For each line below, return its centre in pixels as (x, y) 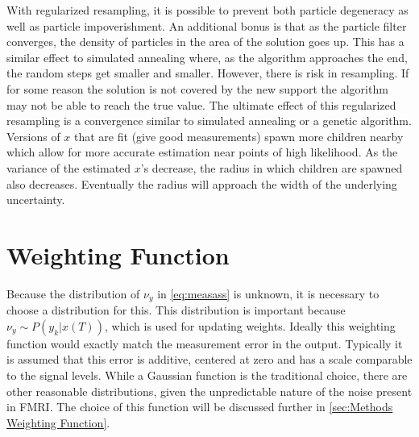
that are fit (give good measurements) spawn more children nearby (239, 136)
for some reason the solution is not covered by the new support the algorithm (197, 88)
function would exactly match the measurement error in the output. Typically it (205, 343)
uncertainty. (36, 200)
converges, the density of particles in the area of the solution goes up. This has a (205, 42)
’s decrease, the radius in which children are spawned (272, 167)
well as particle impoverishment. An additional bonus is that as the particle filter (207, 25)
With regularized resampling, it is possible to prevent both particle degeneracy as (207, 10)
